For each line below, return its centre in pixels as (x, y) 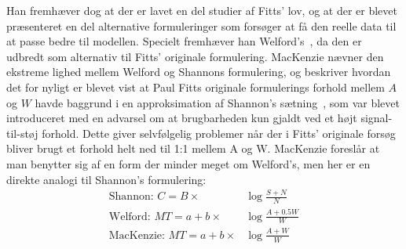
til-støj (22, 133)
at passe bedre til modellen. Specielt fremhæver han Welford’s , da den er (184, 41)
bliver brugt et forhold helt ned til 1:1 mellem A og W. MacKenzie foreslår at (193, 148)
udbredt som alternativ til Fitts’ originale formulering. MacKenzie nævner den (195, 56)
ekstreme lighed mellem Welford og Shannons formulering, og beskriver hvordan (199, 72)
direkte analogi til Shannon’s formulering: (106, 179)
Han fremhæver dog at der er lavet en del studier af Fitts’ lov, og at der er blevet (202, 10)
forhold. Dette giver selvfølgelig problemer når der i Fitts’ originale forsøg (219, 133)
